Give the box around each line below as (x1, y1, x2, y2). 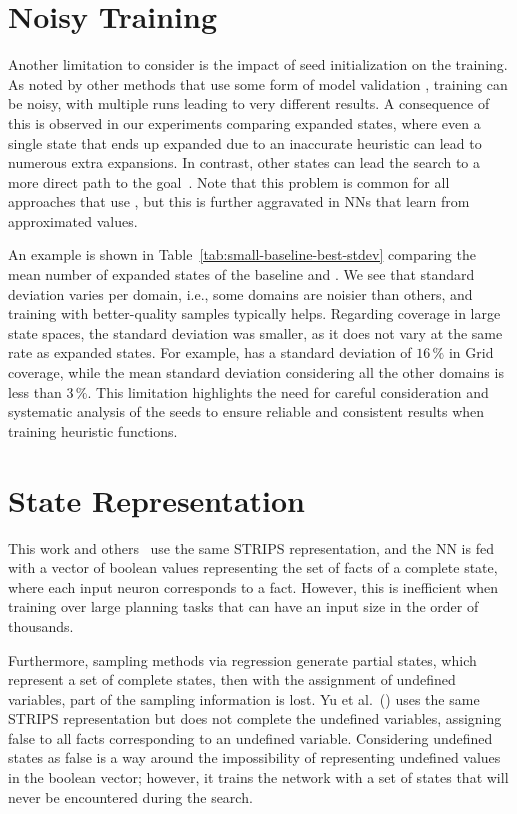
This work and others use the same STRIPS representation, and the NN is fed (8, 537, 494, 558)
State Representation (8, 479, 305, 520)
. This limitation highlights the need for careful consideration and (87, 381, 489, 402)
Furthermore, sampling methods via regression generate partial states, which (8, 649, 477, 670)
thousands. (8, 615, 74, 636)
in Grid (448, 342, 494, 363)
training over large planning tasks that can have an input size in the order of (8, 596, 479, 617)
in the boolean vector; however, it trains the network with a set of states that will (8, 767, 509, 788)
